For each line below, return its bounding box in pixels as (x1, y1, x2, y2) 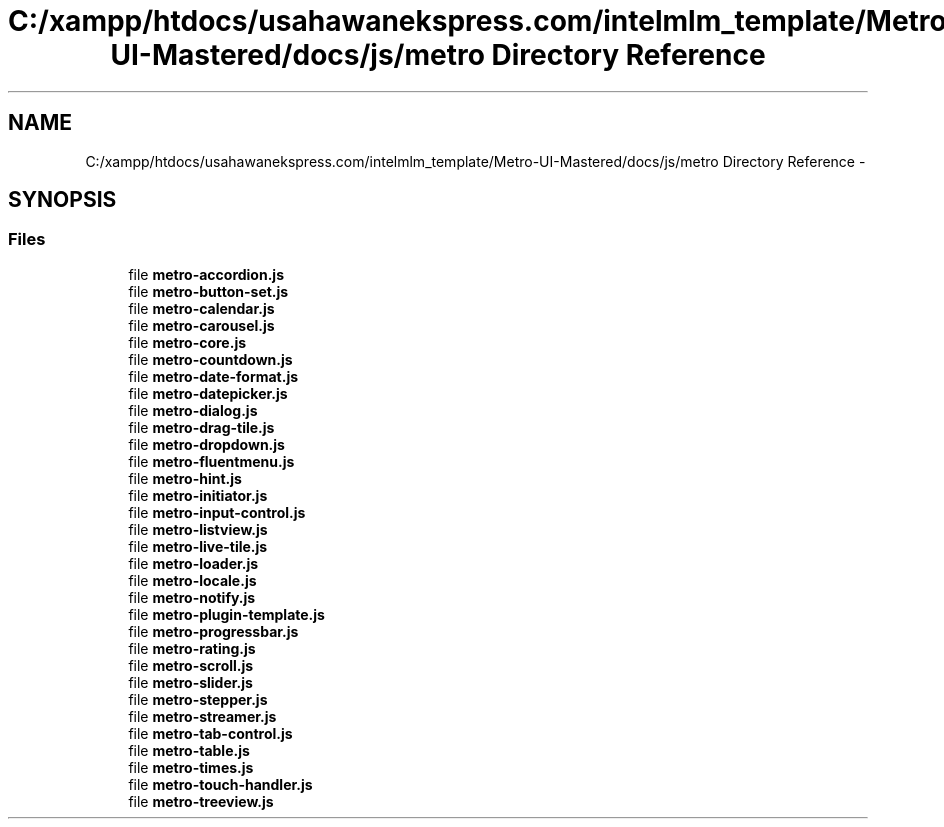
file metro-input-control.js (128, 503, 306, 521)
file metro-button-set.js (128, 282, 289, 300)
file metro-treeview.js (128, 792, 274, 810)
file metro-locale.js (128, 571, 257, 589)
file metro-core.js (128, 333, 247, 351)
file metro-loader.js (128, 554, 259, 572)
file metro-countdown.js (128, 350, 293, 368)
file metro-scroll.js (128, 656, 254, 674)
